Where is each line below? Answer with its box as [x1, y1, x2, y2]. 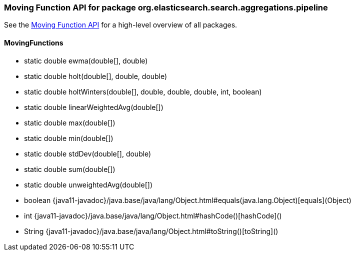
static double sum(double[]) [24, 164, 115, 173]
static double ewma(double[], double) [24, 56, 148, 65]
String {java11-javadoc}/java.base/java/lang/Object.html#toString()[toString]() [24, 226, 278, 235]
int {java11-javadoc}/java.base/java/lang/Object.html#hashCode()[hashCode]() [24, 211, 282, 220]
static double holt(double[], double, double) [24, 71, 167, 80]
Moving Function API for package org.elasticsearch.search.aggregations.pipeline [4, 2, 328, 12]
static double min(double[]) [24, 133, 113, 142]
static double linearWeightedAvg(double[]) [24, 102, 163, 111]
